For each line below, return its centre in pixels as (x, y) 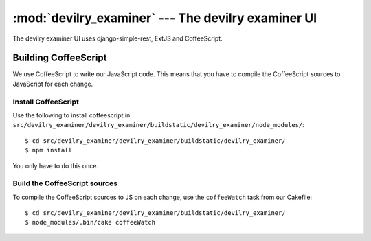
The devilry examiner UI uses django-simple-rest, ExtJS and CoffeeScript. (117, 38)
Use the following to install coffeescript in (71, 115)
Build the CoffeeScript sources (65, 183)
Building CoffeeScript (60, 58)
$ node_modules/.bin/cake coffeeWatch (90, 222)
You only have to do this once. (56, 165)
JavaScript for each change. (53, 84)
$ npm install (48, 150)
